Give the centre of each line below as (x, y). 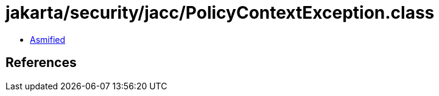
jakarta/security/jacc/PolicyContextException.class (220, 13)
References (41, 63)
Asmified (48, 39)
